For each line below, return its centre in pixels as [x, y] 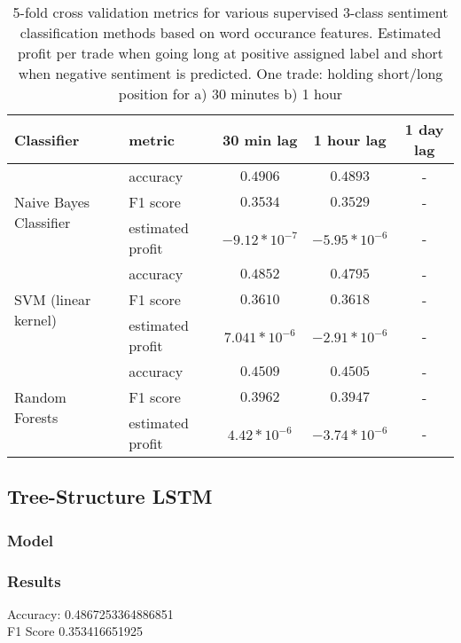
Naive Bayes [52, 202]
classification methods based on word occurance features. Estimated [230, 32]
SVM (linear [53, 299]
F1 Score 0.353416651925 [75, 631]
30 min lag [260, 139]
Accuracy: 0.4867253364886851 [90, 613]
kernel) [36, 320]
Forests [36, 417]
